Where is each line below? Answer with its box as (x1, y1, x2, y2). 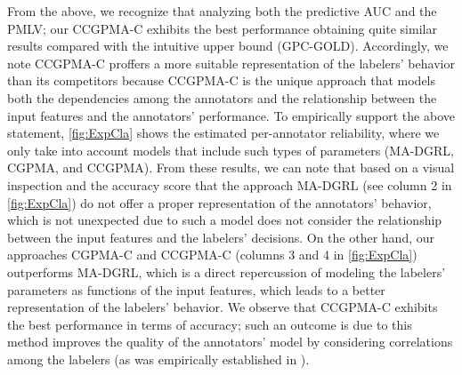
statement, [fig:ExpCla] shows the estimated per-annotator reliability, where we (7, 124, 440, 142)
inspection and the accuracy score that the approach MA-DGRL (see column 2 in (7, 175, 452, 194)
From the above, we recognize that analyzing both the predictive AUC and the (7, 2, 437, 20)
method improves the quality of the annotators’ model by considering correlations (7, 332, 453, 351)
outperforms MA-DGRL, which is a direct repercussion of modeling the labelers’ (7, 262, 446, 281)
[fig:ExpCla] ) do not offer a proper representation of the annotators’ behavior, (7, 193, 432, 211)
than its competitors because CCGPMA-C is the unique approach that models (7, 71, 436, 90)
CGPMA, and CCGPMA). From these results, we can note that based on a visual (7, 158, 455, 177)
